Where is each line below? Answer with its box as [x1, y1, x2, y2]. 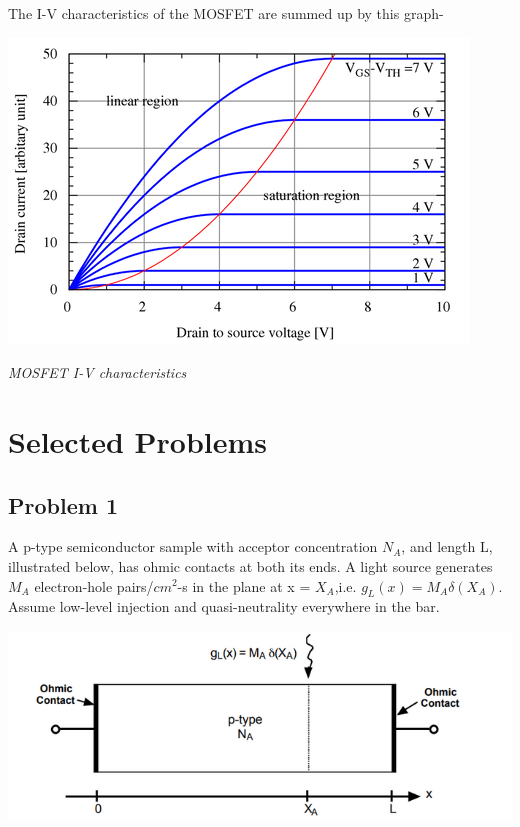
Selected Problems [8, 420, 268, 461]
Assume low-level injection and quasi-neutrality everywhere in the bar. [8, 596, 440, 617]
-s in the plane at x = [177, 575, 311, 596]
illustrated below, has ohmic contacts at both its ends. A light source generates [8, 555, 493, 576]
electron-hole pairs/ [34, 575, 154, 596]
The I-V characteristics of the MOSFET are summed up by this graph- [8, 3, 444, 23]
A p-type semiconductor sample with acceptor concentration [8, 536, 378, 557]
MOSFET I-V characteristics [8, 362, 187, 383]
